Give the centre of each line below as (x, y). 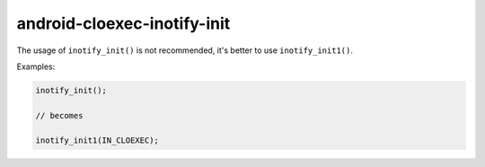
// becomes (59, 115)
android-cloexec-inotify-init (123, 23)
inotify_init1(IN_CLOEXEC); (97, 141)
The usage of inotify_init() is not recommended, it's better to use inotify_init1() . (185, 50)
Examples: (36, 66)
